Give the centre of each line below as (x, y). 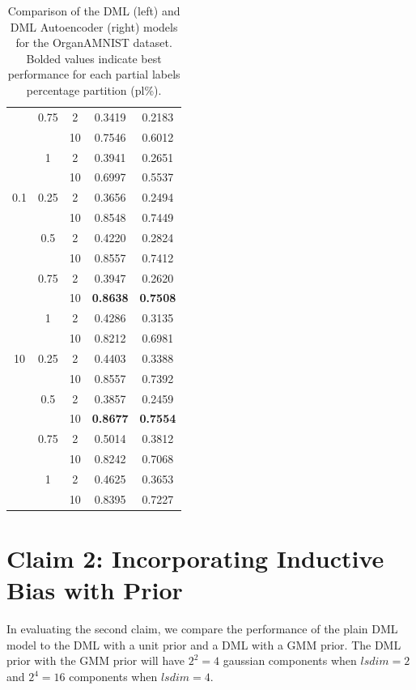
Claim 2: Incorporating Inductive (195, 558)
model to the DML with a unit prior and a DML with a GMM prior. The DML (204, 644)
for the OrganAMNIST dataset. (94, 43)
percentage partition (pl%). (94, 89)
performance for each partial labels (94, 74)
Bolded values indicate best (94, 58)
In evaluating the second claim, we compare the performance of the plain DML (202, 629)
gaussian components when (290, 660)
